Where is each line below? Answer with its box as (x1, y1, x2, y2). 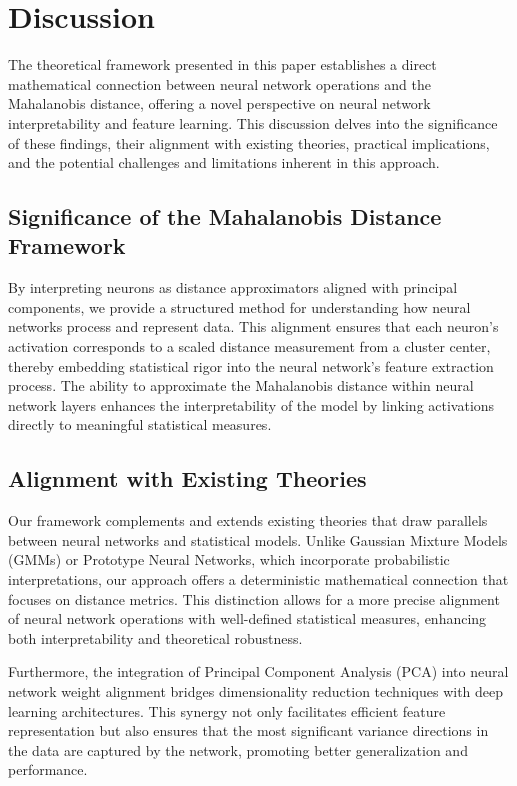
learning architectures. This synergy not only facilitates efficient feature (8, 700, 446, 721)
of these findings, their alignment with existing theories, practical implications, (8, 132, 490, 153)
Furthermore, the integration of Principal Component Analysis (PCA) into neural (8, 661, 509, 682)
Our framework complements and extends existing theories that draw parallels (8, 510, 488, 531)
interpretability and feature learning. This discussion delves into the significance (8, 112, 498, 133)
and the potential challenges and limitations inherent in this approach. (8, 152, 440, 173)
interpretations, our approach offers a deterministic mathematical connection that (8, 569, 509, 590)
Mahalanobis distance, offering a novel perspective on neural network (8, 93, 431, 114)
